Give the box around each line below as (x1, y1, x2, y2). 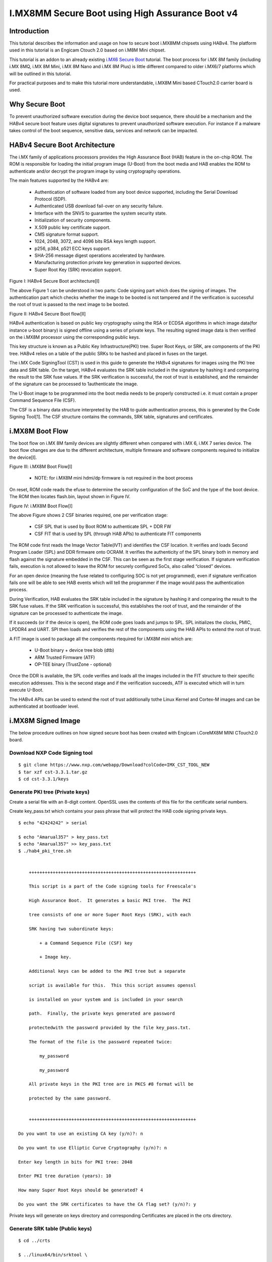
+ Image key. (39, 954, 72, 960)
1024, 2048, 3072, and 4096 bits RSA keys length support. (34, 238, 156, 244)
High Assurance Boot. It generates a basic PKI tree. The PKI (28, 898, 191, 904)
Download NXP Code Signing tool (9, 749, 93, 756)
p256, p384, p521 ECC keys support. (34, 245, 111, 251)
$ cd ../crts (18, 1238, 50, 1244)
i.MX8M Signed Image (9, 716, 81, 725)
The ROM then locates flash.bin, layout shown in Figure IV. (9, 494, 130, 500)
